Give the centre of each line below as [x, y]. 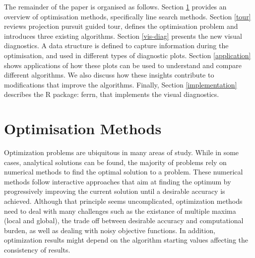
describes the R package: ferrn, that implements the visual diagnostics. [112, 94]
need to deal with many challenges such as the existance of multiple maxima [120, 211]
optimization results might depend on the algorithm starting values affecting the [126, 240]
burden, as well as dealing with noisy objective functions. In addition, [110, 230]
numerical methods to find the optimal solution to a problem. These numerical [124, 172]
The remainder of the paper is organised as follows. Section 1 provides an [115, 6]
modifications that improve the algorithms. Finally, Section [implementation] [121, 84]
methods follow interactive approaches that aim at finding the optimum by [118, 181]
